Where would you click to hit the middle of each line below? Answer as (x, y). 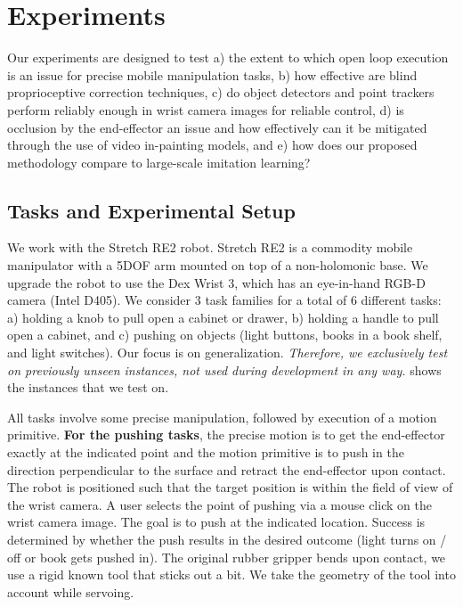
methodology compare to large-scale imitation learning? (159, 162)
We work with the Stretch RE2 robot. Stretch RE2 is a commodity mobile (210, 247)
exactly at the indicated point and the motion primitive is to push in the (206, 452)
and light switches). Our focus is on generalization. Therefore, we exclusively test (227, 353)
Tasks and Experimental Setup (151, 210)
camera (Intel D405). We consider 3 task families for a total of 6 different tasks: (224, 300)
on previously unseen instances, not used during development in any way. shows (224, 369)
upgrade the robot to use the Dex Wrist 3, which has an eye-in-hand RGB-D (216, 282)
